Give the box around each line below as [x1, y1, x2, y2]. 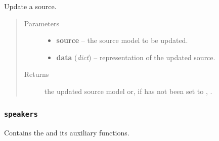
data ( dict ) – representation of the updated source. [56, 52, 215, 62]
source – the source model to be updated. [56, 35, 188, 45]
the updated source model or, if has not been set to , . [44, 85, 212, 96]
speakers [4, 110, 38, 119]
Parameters [24, 18, 59, 28]
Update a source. [4, 1, 57, 11]
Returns [24, 69, 49, 79]
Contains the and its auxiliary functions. [4, 127, 129, 138]
